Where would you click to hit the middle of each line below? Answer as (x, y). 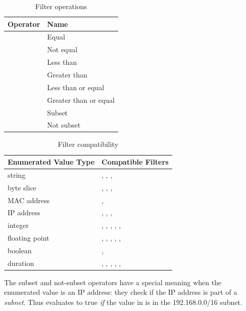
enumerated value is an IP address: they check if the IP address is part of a (121, 292)
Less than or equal (76, 87)
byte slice (22, 187)
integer (18, 225)
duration (21, 263)
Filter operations (61, 6)
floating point (29, 238)
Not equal (62, 49)
